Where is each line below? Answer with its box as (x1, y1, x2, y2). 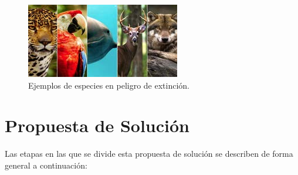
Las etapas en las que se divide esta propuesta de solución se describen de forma (5, 147, 293, 160)
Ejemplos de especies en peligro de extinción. (28, 79, 190, 91)
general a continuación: (5, 159, 87, 171)
